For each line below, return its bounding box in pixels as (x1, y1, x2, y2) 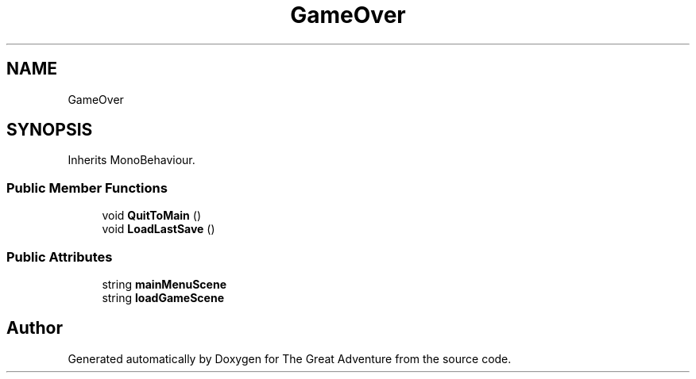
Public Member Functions (6, 179, 168, 196)
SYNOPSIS (6, 120, 93, 140)
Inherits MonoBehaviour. (68, 153, 195, 167)
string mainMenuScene (102, 277, 226, 291)
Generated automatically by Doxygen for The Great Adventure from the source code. (68, 351, 512, 366)
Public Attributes (6, 248, 113, 265)
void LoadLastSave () (102, 222, 215, 236)
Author (6, 318, 63, 339)
